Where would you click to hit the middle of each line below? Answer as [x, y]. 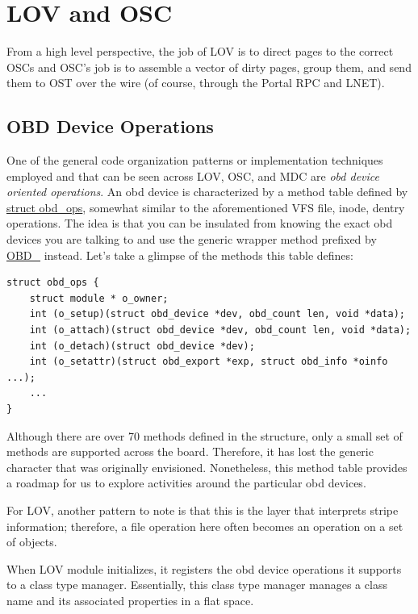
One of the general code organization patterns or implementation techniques [195, 160]
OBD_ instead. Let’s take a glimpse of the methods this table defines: [180, 255]
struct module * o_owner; [99, 298]
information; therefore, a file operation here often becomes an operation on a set [205, 526]
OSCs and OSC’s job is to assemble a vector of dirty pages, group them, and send [209, 67]
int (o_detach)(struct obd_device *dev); [142, 346]
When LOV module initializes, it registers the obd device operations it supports [204, 568]
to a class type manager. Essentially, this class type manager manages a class [197, 585]
